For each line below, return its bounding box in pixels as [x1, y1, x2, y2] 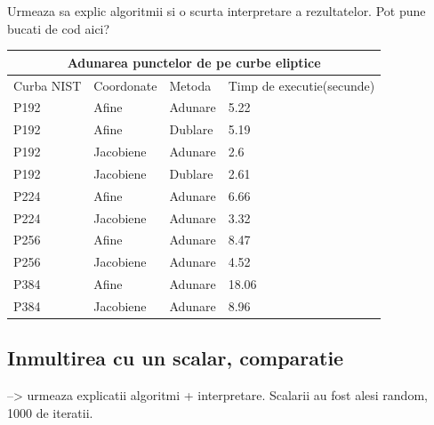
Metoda [169, 76, 212, 94]
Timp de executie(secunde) [228, 76, 375, 94]
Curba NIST [13, 76, 82, 94]
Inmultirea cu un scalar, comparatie [7, 344, 344, 372]
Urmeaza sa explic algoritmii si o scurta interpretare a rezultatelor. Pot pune [7, 2, 426, 20]
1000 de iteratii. [7, 403, 93, 421]
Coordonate [93, 76, 157, 94]
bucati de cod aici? [7, 19, 110, 37]
